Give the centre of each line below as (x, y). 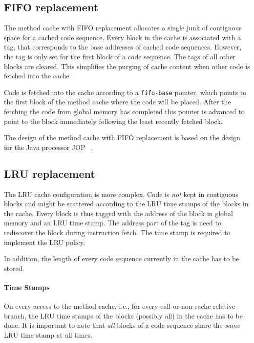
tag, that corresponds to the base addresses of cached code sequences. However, (123, 47)
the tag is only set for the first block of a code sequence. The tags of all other (120, 56)
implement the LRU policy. (45, 242)
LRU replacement (50, 173)
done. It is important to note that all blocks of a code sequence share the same (122, 325)
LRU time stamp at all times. (48, 334)
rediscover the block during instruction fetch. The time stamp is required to (117, 232)
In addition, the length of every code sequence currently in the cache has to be (122, 258)
